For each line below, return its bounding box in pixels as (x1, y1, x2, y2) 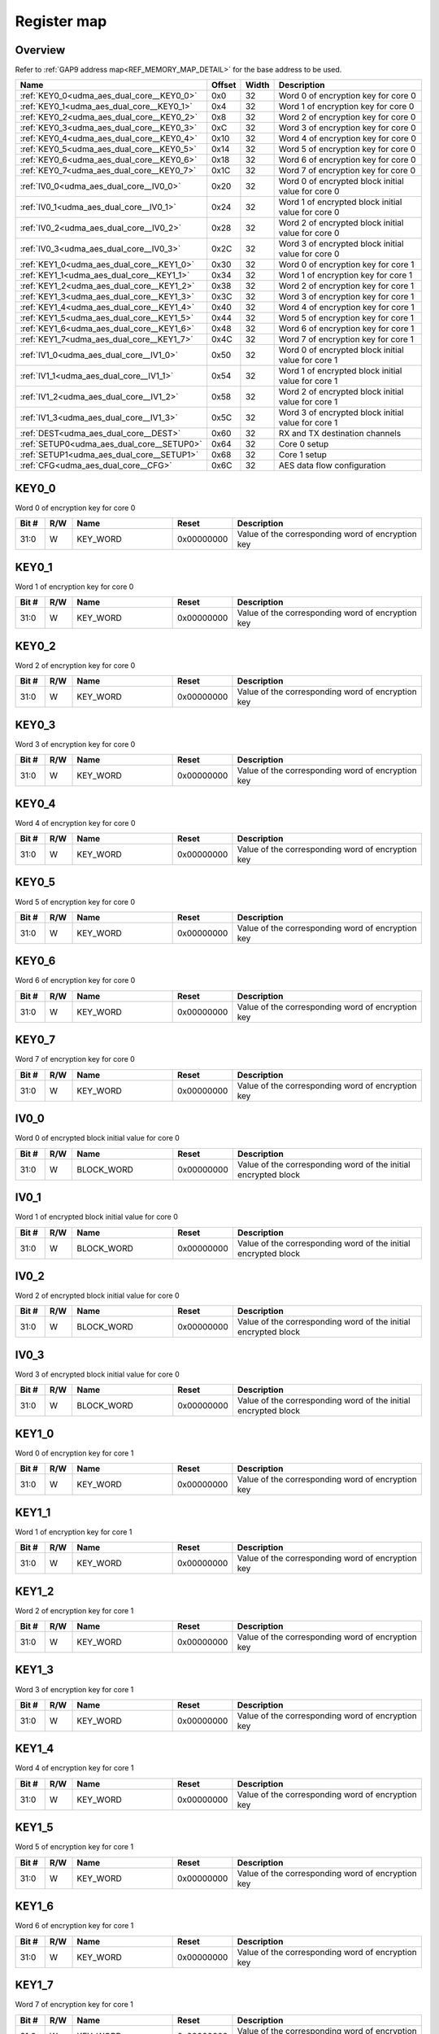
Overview (15, 43, 66, 57)
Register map (15, 12, 107, 30)
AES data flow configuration (278, 460, 386, 471)
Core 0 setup (278, 439, 329, 450)
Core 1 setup (278, 449, 327, 460)
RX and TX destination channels (278, 428, 402, 439)
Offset (211, 80, 237, 91)
